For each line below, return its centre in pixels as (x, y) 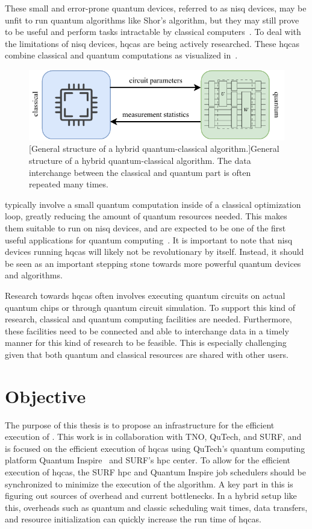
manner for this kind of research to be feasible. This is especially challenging (146, 343)
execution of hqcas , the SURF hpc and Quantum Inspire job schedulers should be (155, 471)
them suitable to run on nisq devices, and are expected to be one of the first (145, 227)
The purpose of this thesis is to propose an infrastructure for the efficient (140, 424)
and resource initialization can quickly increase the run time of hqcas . (133, 519)
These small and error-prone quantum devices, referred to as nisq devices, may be (156, 8)
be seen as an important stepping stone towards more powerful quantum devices (153, 263)
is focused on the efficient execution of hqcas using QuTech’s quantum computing (155, 448)
